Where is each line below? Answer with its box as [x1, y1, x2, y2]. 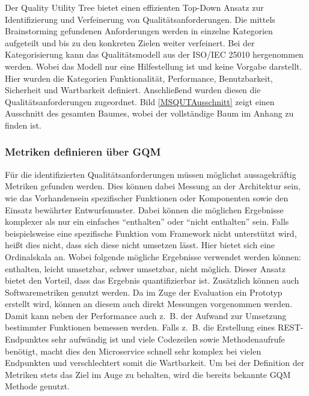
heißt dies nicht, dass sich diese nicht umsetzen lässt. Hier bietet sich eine [5, 239, 275, 251]
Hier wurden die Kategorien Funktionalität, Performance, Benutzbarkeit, [5, 72, 273, 84]
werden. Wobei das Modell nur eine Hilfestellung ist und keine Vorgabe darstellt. [5, 59, 302, 72]
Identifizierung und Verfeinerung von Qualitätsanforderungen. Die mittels [5, 13, 275, 25]
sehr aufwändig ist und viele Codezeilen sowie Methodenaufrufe [51, 333, 285, 346]
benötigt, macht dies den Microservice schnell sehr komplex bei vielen [5, 344, 262, 357]
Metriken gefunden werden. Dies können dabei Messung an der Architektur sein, [5, 180, 301, 192]
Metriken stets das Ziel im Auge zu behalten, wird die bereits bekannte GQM [5, 368, 291, 380]
